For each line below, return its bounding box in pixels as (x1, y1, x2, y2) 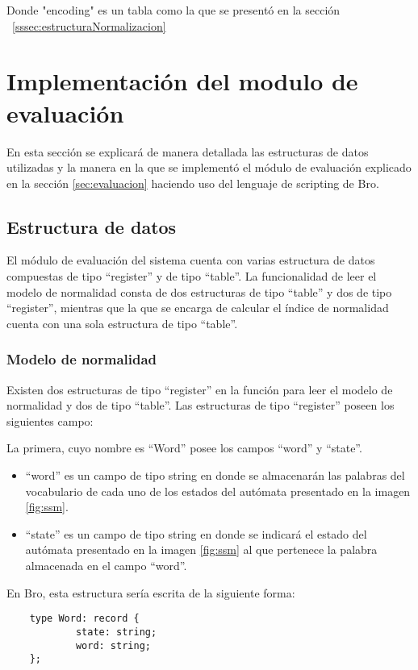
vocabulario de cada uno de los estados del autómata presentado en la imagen (25, 482, 411, 499)
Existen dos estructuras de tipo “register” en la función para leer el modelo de (6, 381, 393, 397)
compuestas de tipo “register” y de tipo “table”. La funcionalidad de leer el (6, 268, 377, 285)
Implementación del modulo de (6, 65, 358, 98)
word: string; (75, 639, 151, 651)
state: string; (75, 626, 157, 638)
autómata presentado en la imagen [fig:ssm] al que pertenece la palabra (25, 541, 378, 558)
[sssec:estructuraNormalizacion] (12, 17, 166, 34)
